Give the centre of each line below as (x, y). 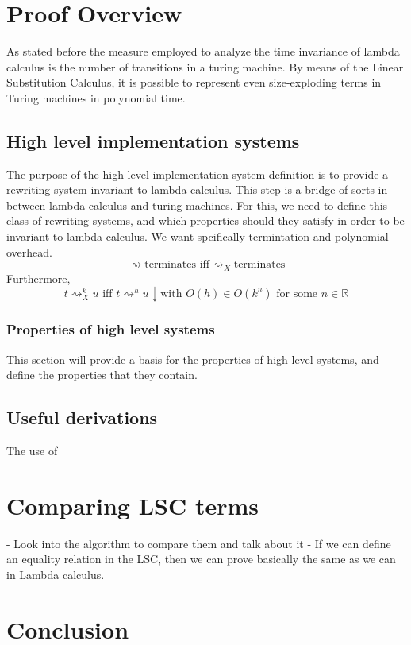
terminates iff (177, 265)
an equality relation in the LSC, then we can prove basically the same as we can (201, 559)
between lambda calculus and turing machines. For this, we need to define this (197, 205)
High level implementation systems (153, 140)
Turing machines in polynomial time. (96, 97)
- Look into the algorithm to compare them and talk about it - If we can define (199, 543)
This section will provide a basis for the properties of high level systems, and (193, 359)
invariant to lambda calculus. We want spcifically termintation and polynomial (198, 236)
